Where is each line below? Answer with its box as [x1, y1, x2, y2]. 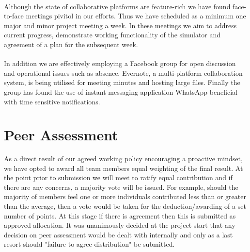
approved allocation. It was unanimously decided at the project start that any [4, 220, 235, 230]
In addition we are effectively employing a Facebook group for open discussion [4, 58, 236, 68]
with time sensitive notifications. [4, 96, 100, 106]
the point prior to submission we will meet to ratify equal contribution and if [4, 172, 233, 183]
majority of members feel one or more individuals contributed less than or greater [4, 191, 246, 202]
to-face [4, 11, 24, 21]
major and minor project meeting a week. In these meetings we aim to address [4, 20, 237, 30]
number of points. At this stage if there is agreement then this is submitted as [4, 210, 236, 220]
